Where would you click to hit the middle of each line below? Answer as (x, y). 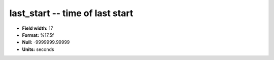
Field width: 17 (38, 28)
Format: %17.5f (38, 35)
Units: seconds (38, 49)
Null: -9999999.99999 (46, 42)
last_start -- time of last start (71, 13)
